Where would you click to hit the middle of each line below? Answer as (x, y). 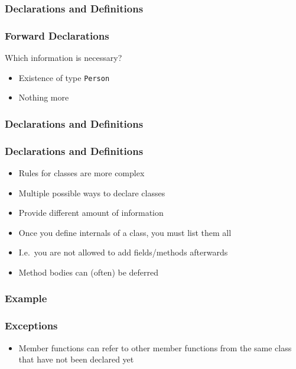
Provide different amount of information (91, 213)
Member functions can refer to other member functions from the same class (155, 347)
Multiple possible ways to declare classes (92, 192)
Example (26, 298)
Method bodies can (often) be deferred (89, 272)
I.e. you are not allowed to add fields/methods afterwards (123, 252)
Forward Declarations (57, 35)
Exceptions (31, 326)
